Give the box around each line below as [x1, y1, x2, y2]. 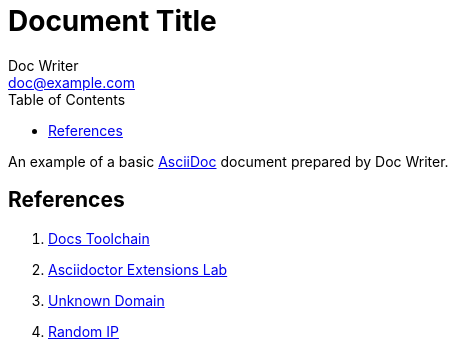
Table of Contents [8, 90, 126, 108]
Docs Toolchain [48, 229, 150, 247]
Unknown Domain [48, 291, 165, 309]
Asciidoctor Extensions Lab [48, 260, 228, 278]
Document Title [8, 4, 217, 38]
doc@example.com [8, 73, 135, 91]
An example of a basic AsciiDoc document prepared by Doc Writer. [8, 152, 449, 170]
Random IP [48, 322, 119, 340]
